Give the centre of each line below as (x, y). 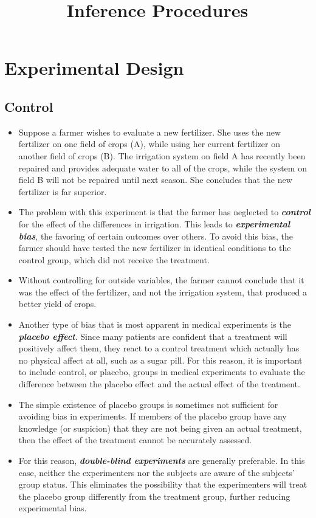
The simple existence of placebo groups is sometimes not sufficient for (148, 404)
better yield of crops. (57, 304)
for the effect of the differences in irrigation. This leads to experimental (154, 223)
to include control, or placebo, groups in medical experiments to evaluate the (162, 372)
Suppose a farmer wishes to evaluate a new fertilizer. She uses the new (150, 132)
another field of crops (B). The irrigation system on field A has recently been (162, 155)
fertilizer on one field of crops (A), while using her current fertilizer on (149, 144)
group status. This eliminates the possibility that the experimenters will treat (163, 484)
